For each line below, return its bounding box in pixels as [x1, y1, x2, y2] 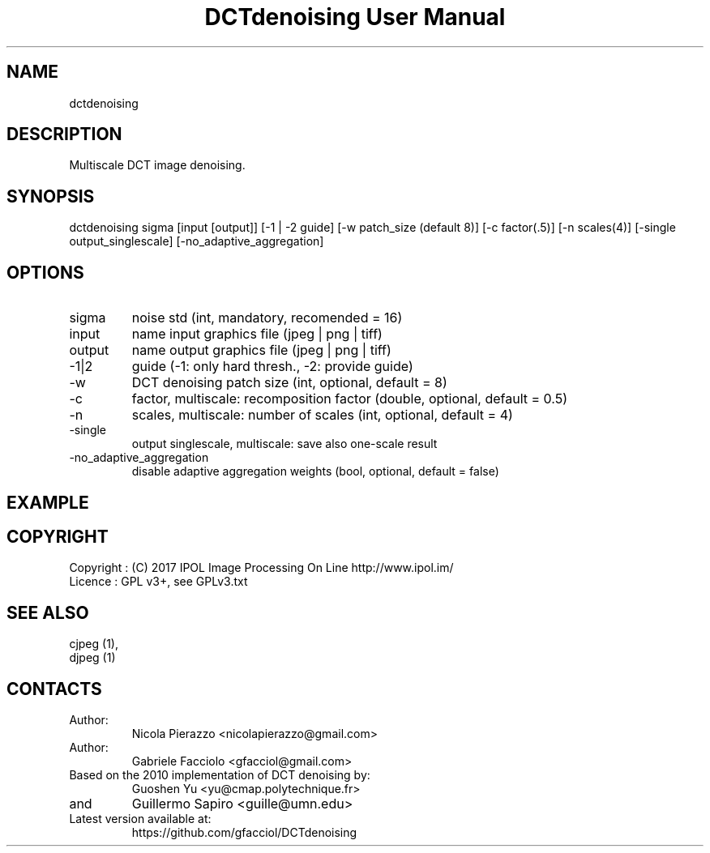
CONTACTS [6, 678, 102, 699]
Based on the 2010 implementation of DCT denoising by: [69, 768, 370, 783]
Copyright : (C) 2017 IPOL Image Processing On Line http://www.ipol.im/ [69, 561, 454, 575]
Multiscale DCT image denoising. [69, 158, 246, 173]
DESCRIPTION [6, 124, 122, 145]
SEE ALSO [6, 602, 89, 623]
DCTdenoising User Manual [204, 3, 506, 31]
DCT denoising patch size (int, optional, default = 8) [131, 374, 447, 391]
